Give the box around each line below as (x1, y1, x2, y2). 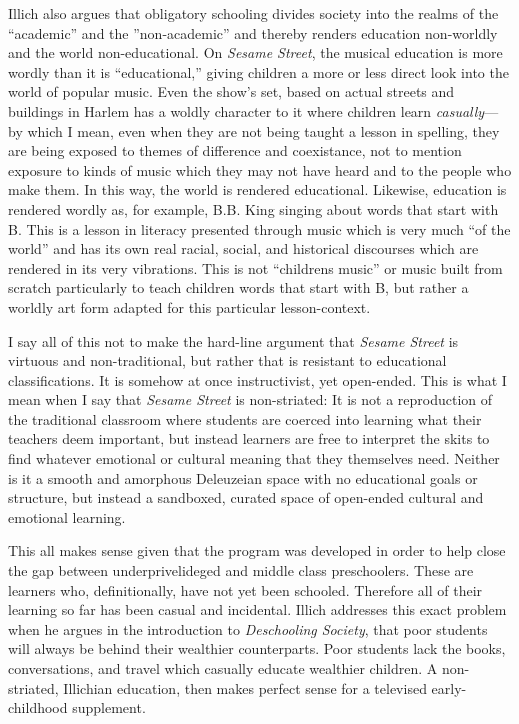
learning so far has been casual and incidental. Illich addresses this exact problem (8, 599, 507, 620)
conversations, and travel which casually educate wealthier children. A (8, 658, 438, 678)
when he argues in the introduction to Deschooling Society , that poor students (8, 618, 488, 639)
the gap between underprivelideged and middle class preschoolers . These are (8, 560, 474, 581)
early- (431, 677, 467, 698)
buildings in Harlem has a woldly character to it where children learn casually (8, 100, 485, 121)
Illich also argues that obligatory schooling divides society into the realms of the (8, 3, 499, 23)
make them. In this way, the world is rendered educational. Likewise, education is (8, 179, 507, 200)
